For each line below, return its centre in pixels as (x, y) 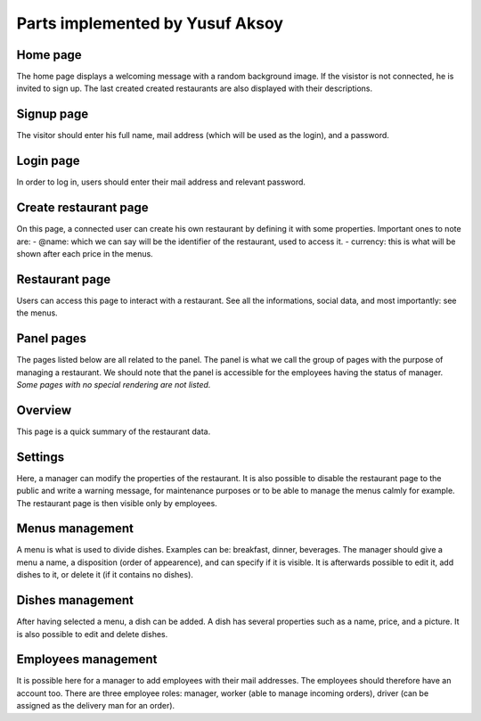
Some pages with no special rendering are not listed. (114, 384)
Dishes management (75, 600)
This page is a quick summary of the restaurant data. (114, 431)
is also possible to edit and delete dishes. (92, 634)
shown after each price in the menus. (85, 253)
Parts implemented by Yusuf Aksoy (150, 23)
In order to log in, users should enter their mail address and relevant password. (161, 182)
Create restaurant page (82, 208)
